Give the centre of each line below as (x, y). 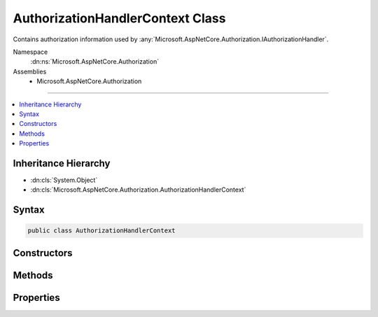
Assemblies (30, 71)
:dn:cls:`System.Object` (64, 180)
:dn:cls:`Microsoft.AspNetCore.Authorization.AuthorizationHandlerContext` (138, 190)
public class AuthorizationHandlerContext (101, 231)
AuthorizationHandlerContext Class (119, 18)
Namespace (30, 52)
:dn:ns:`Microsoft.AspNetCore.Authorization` (95, 62)
